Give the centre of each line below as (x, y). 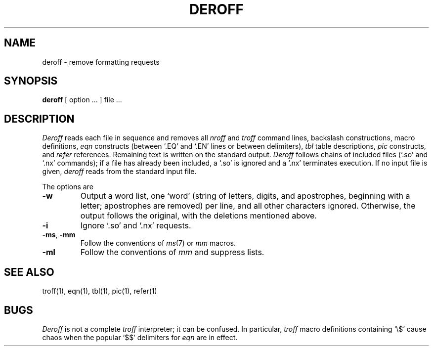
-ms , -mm (59, 235)
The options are (68, 187)
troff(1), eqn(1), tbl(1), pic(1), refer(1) (100, 291)
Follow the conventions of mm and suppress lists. (172, 252)
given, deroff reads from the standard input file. (119, 172)
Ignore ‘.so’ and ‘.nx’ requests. (136, 226)
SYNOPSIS (31, 81)
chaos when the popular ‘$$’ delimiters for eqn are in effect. (140, 337)
